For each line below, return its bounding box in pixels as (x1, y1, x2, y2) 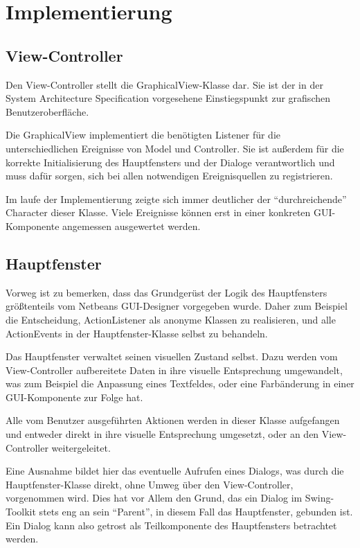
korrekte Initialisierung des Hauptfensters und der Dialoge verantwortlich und (6, 154, 335, 169)
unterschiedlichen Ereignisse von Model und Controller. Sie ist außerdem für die (6, 141, 344, 155)
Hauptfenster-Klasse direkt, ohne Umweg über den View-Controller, (6, 477, 294, 491)
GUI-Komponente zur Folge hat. (6, 389, 143, 404)
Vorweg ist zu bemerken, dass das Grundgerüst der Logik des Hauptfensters (6, 285, 327, 299)
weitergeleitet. (51, 440, 111, 454)
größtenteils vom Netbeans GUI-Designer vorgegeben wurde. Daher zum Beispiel (6, 299, 348, 313)
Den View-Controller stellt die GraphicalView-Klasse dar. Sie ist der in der (6, 77, 323, 91)
